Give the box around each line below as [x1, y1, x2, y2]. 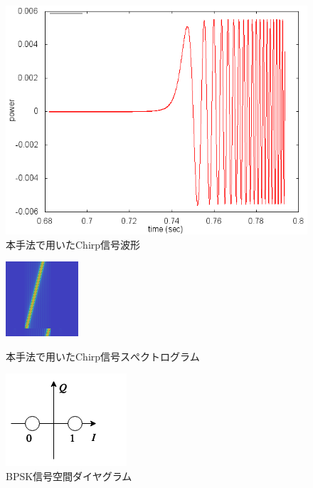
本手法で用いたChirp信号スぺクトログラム [6, 348, 200, 363]
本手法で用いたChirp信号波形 [6, 237, 141, 251]
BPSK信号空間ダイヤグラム [6, 468, 132, 483]
